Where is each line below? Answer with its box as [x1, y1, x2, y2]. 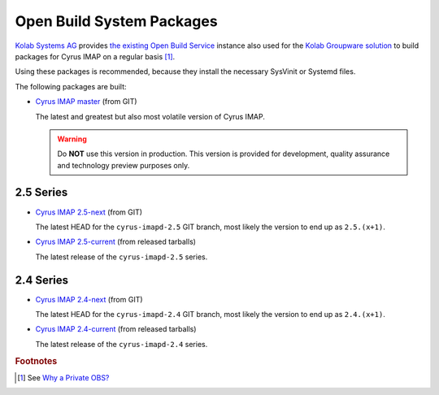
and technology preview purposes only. [57, 160, 190, 170]
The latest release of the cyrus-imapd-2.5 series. [35, 252, 208, 262]
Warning [57, 134, 87, 144]
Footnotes [15, 355, 58, 367]
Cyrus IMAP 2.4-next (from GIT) [35, 294, 143, 304]
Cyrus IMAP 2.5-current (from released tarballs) [35, 237, 197, 247]
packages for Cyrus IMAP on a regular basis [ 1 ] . [15, 51, 176, 61]
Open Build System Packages [15, 12, 219, 30]
